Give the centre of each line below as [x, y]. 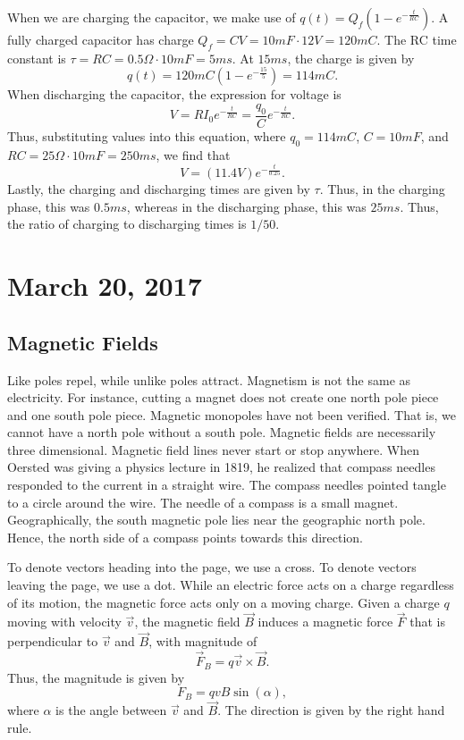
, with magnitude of [203, 641]
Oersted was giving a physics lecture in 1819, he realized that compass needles [221, 467]
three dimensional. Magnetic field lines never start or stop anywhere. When [213, 449]
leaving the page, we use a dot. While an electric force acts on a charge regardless [231, 585]
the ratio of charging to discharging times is [127, 224]
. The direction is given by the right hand [331, 710]
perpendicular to [53, 641]
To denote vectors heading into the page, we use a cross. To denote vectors [212, 567]
